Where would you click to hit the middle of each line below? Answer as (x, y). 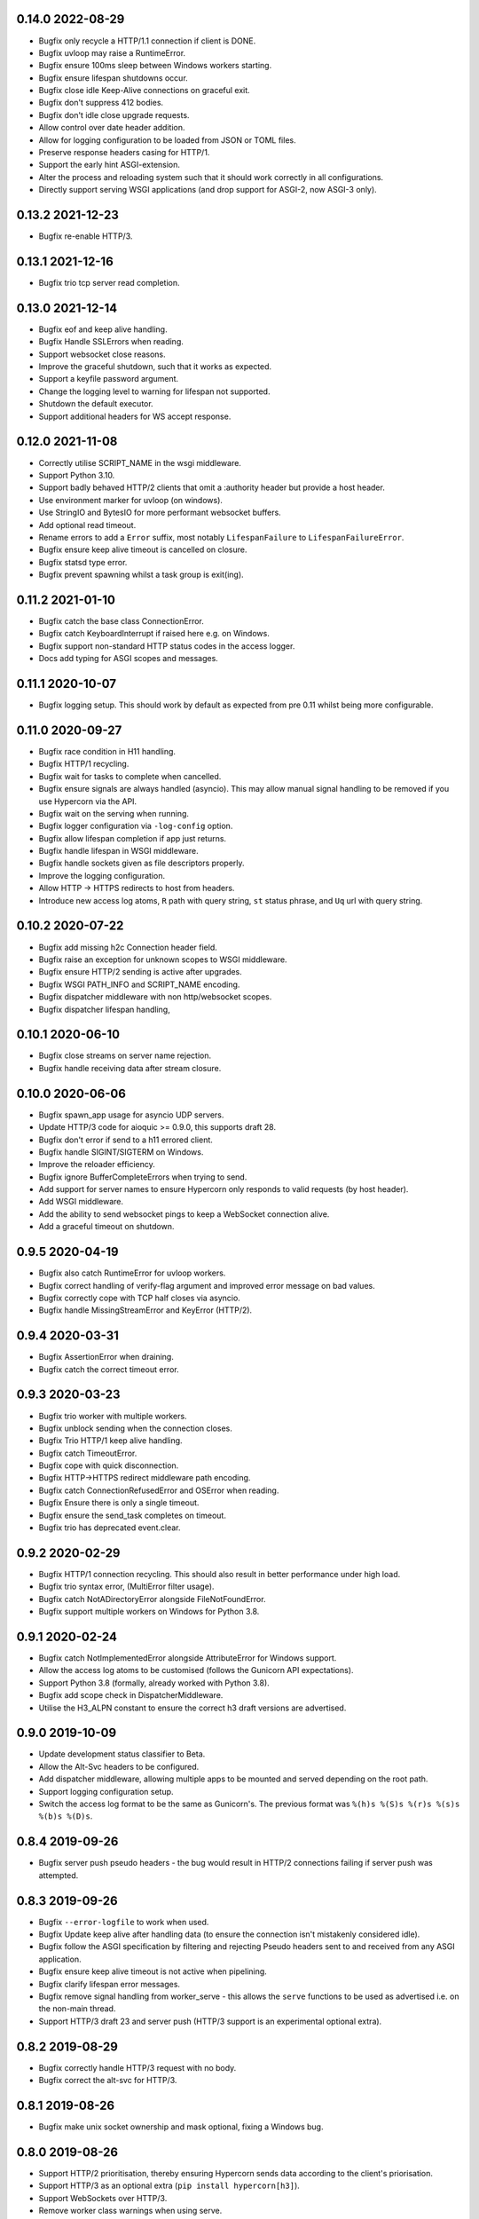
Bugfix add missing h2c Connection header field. (128, 947)
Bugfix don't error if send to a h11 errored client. (126, 1140)
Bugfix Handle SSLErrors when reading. (111, 342)
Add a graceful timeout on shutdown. (106, 1227)
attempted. (59, 1875)
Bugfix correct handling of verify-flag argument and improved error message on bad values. (207, 1285)
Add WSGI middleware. (81, 1202)
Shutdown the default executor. (96, 404)
